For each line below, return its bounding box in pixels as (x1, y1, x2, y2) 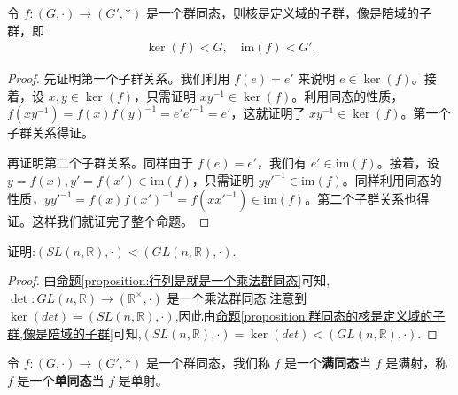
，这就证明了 (230, 104, 306, 122)
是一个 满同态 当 (284, 353, 372, 372)
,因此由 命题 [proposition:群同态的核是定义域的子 (175, 306, 446, 324)
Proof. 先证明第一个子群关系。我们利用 (7, 69, 230, 88)
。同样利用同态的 (342, 170, 442, 189)
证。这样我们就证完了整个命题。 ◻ (7, 212, 210, 230)
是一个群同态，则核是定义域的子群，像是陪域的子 (145, 4, 431, 21)
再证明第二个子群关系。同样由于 (7, 153, 193, 171)
